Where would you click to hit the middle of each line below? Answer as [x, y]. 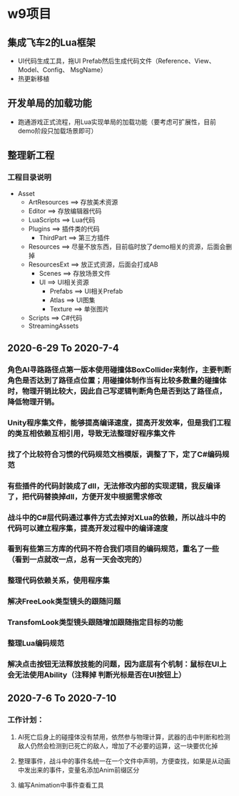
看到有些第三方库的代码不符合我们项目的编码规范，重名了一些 [113, 549]
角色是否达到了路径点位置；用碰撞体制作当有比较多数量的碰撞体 [117, 380]
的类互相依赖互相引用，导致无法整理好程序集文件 [92, 433]
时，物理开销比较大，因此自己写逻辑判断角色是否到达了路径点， [117, 391]
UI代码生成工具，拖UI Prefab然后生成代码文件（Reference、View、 [116, 61]
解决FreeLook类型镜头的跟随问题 [64, 601]
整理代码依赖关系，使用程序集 [59, 581]
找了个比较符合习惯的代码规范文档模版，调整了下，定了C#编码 [115, 454]
